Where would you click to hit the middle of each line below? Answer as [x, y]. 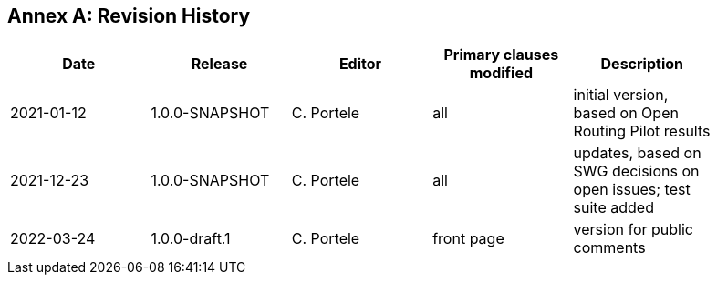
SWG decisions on [636, 171]
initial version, [621, 95]
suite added [613, 208]
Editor [360, 64]
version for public [633, 230]
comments [609, 248]
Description [642, 64]
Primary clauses [501, 55]
